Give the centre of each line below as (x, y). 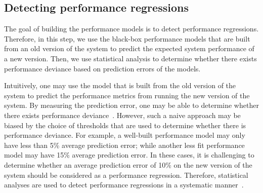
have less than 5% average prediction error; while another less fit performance (124, 145)
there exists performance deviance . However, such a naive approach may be (122, 115)
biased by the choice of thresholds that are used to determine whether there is (125, 125)
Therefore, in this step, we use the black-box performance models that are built (127, 38)
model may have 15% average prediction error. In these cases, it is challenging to (129, 155)
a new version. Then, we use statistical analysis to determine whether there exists (130, 58)
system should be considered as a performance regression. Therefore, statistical (126, 175)
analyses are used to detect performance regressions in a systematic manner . (124, 185)
